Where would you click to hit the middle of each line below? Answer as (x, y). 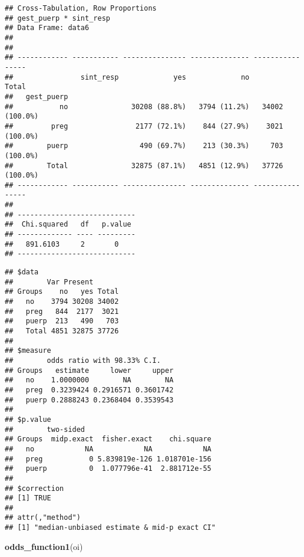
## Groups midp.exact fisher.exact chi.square (108, 439)
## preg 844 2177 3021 (62, 311)
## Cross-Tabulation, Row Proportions (81, 8)
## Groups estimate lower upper (89, 370)
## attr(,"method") (43, 518)
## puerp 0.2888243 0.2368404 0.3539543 (89, 400)
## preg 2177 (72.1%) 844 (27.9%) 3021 (144, 126)
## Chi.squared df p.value (68, 225)
